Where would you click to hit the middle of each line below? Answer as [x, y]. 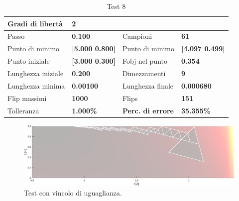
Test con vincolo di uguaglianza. [73, 192]
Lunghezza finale [148, 85]
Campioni [137, 36]
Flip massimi [27, 98]
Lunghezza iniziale [36, 73]
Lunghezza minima [36, 85]
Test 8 [116, 6]
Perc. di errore [148, 110]
